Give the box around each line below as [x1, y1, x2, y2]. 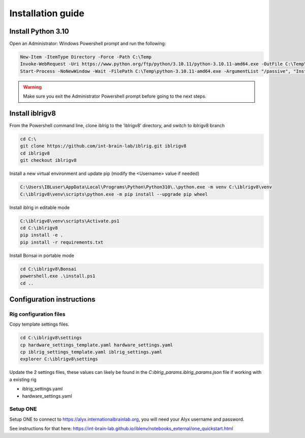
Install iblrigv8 [9, 109, 56, 118]
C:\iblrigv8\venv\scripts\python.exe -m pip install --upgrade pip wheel [20, 191, 208, 197]
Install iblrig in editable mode [9, 204, 70, 211]
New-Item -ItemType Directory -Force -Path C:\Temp [20, 54, 152, 60]
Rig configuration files [9, 310, 66, 317]
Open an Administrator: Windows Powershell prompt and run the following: [9, 41, 166, 47]
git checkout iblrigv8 [20, 158, 77, 163]
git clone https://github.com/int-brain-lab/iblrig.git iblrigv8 [20, 143, 187, 149]
